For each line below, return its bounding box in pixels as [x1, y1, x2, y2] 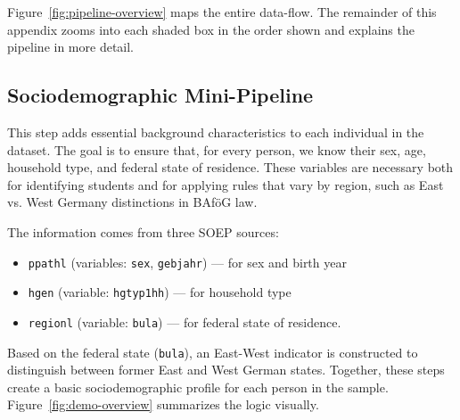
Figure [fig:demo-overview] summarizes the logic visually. [7, 395, 319, 414]
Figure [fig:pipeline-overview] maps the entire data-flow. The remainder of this [7, 3, 437, 21]
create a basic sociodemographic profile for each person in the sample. [7, 377, 389, 396]
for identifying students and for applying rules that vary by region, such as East [7, 175, 444, 194]
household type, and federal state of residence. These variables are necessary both [7, 158, 454, 177]
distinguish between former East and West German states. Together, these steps [7, 360, 445, 379]
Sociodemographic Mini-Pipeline [7, 81, 314, 109]
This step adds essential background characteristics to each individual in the [7, 122, 424, 141]
